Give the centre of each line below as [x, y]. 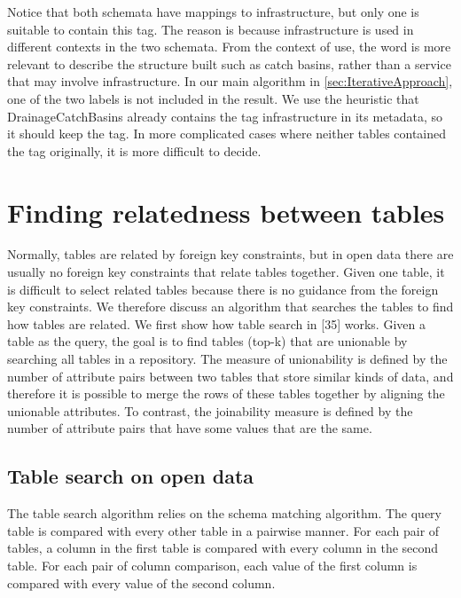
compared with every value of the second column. [141, 582]
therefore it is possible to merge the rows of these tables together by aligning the [226, 393]
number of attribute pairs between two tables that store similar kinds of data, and [230, 376]
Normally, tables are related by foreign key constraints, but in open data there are [230, 254]
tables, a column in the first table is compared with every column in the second [223, 548]
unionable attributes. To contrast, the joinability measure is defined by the [210, 410]
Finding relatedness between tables [226, 212]
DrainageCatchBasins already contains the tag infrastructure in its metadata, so [225, 116]
